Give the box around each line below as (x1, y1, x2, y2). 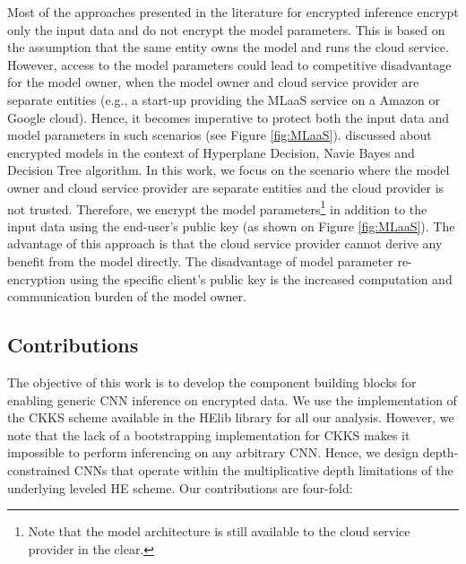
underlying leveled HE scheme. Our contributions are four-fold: (7, 478, 353, 497)
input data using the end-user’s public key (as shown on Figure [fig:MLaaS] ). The (7, 216, 455, 235)
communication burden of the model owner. (7, 287, 246, 306)
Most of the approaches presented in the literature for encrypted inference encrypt (7, 3, 459, 21)
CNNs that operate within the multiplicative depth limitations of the (73, 460, 453, 479)
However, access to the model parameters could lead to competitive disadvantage (7, 55, 452, 74)
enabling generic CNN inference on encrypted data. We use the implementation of (7, 390, 457, 409)
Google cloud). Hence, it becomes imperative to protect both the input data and (7, 108, 449, 126)
